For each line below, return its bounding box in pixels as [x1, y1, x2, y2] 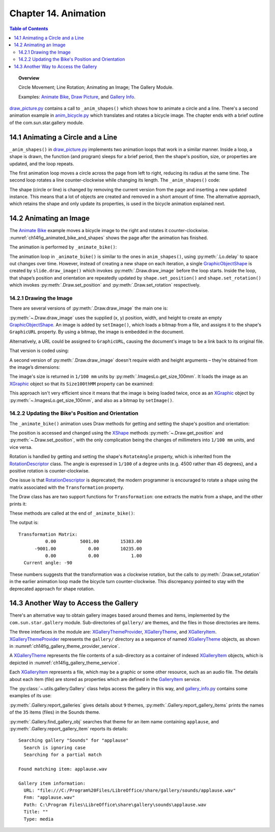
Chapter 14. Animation [9, 8, 106, 19]
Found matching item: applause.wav [18, 766, 107, 772]
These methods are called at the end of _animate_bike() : [9, 510, 135, 516]
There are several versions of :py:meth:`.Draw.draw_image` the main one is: [9, 305, 168, 311]
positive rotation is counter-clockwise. [9, 468, 90, 474]
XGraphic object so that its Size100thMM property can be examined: [9, 381, 154, 387]
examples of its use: [9, 693, 52, 699]
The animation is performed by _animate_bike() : [9, 244, 117, 250]
